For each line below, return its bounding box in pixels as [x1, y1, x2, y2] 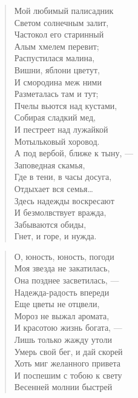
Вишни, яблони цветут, [14, 63, 100, 76]
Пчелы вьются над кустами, [14, 99, 117, 111]
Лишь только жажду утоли [14, 333, 113, 346]
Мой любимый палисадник [14, 4, 114, 16]
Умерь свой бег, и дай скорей [14, 345, 123, 357]
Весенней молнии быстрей [14, 380, 113, 393]
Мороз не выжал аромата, [14, 309, 110, 322]
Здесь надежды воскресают [14, 194, 114, 207]
